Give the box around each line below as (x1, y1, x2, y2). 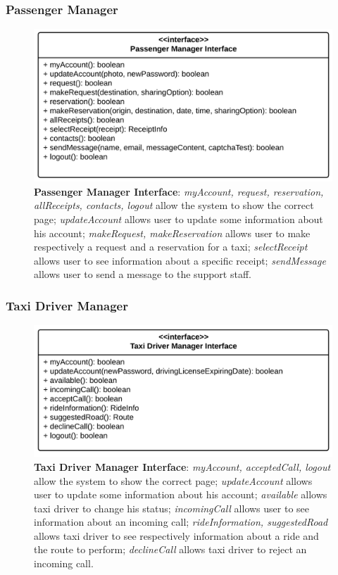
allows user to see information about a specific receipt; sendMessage (34, 253, 326, 267)
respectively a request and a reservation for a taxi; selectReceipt (34, 239, 308, 254)
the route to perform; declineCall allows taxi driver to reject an (34, 542, 307, 557)
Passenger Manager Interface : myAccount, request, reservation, (34, 184, 324, 198)
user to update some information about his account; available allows (34, 487, 327, 502)
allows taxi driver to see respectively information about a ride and (34, 528, 319, 543)
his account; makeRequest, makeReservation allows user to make (34, 225, 311, 240)
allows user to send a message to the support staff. (34, 267, 251, 282)
